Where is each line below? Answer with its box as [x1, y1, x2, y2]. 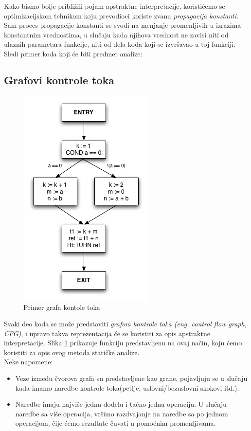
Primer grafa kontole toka [23, 302, 100, 312]
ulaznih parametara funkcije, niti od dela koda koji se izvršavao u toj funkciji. [4, 39, 235, 49]
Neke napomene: [4, 357, 53, 367]
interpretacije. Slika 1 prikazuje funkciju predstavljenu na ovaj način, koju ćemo [4, 338, 242, 348]
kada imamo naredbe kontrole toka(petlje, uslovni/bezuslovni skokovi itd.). [15, 382, 239, 393]
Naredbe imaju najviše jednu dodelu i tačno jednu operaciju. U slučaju [15, 399, 227, 409]
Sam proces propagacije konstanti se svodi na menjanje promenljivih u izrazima [4, 20, 241, 30]
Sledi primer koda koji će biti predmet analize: [4, 48, 143, 58]
